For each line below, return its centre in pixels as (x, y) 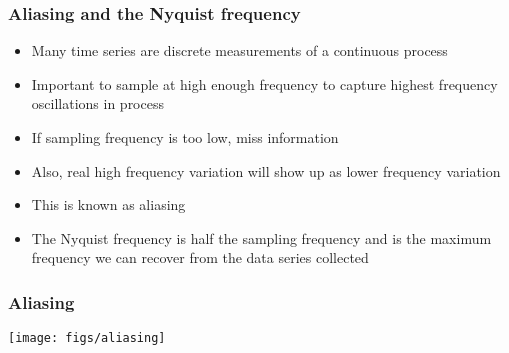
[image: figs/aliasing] (87, 338)
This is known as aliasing (108, 204)
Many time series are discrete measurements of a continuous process (239, 50)
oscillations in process (97, 103)
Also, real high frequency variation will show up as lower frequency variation (266, 170)
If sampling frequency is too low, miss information (185, 137)
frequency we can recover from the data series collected (200, 257)
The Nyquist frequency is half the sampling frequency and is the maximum (261, 237)
